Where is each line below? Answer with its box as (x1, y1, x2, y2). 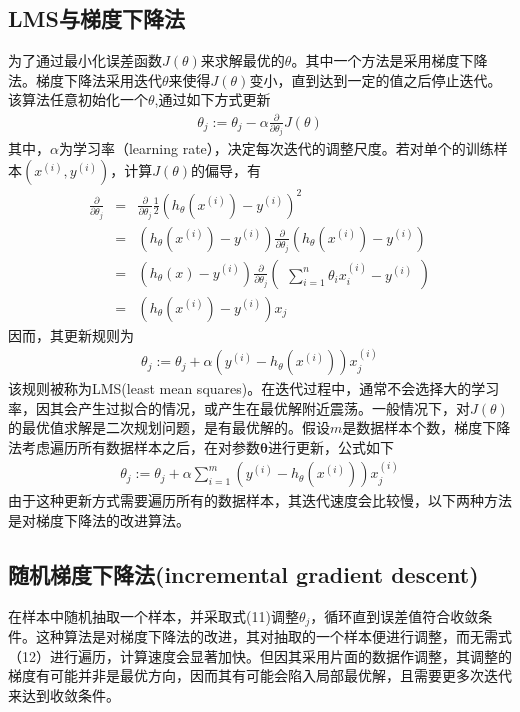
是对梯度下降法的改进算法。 (8, 509, 190, 530)
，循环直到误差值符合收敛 (310, 605, 479, 626)
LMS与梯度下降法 (8, 3, 185, 34)
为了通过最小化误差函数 (8, 50, 162, 71)
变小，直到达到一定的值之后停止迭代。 (249, 69, 502, 90)
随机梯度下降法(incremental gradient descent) (8, 558, 479, 589)
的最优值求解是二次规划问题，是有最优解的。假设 (8, 417, 330, 438)
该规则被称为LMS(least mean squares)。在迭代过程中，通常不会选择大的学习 (8, 378, 500, 399)
